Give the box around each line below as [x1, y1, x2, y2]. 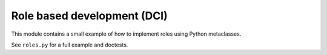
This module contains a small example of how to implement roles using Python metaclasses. [11, 30, 242, 37]
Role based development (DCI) [11, 9, 168, 22]
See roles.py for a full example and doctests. [11, 41, 128, 48]
